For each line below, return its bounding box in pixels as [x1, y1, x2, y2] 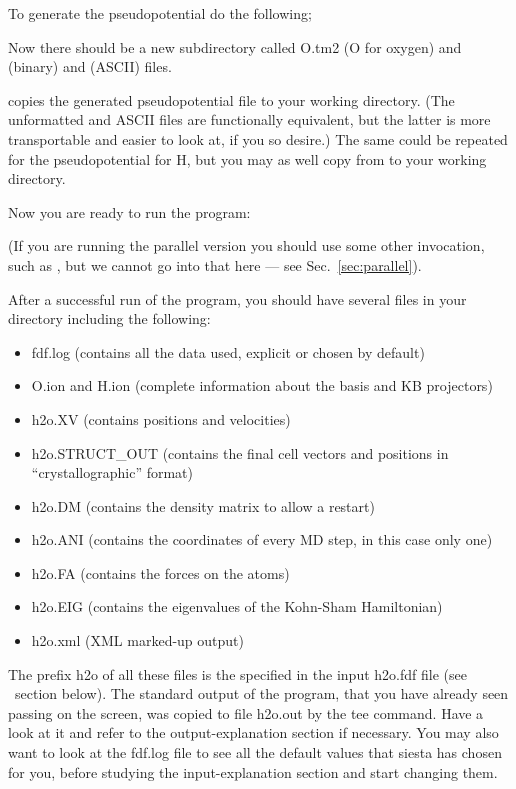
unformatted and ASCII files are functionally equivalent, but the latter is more [8, 109, 491, 130]
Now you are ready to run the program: [8, 201, 251, 222]
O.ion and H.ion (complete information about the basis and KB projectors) [31, 375, 493, 396]
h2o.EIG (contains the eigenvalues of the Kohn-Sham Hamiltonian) [31, 596, 443, 617]
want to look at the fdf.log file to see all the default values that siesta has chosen [8, 742, 502, 763]
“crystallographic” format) [31, 462, 194, 483]
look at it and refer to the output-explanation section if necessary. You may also [8, 722, 499, 743]
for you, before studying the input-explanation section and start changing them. [8, 761, 498, 782]
